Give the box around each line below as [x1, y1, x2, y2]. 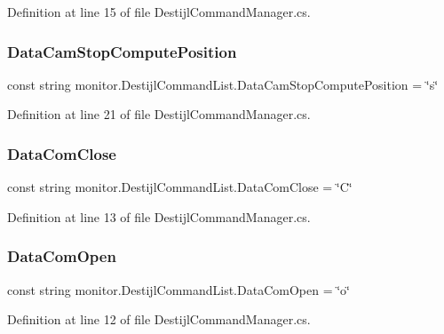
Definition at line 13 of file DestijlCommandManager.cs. [7, 207, 311, 226]
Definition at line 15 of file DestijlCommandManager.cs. [7, 3, 311, 20]
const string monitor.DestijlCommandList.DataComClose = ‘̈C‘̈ [7, 178, 353, 196]
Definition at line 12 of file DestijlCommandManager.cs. [7, 310, 311, 329]
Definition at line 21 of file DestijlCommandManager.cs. [7, 105, 311, 123]
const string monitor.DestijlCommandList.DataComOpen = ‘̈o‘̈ [7, 280, 350, 298]
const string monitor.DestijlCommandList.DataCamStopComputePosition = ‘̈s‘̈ [7, 75, 439, 93]
